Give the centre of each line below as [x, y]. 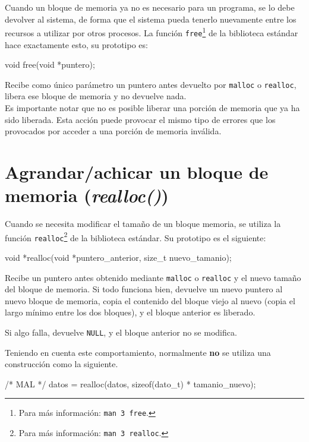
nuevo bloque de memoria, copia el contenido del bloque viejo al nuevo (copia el [150, 300]
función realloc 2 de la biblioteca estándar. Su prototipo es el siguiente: [135, 236]
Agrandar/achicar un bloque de [137, 171]
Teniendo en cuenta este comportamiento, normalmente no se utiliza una [138, 352]
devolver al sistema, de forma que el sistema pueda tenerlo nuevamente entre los [151, 19]
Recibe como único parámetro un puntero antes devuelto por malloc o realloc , [151, 84]
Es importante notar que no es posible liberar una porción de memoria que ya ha [152, 107]
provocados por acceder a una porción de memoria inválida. [113, 131]
